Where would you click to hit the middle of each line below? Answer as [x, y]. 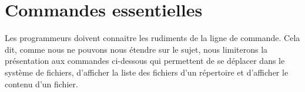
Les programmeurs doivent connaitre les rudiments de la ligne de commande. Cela [152, 38]
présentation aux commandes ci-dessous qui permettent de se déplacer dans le [145, 61]
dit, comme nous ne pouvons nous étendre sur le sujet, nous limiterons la [136, 49]
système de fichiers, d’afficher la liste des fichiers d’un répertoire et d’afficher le [147, 72]
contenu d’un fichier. [41, 84]
